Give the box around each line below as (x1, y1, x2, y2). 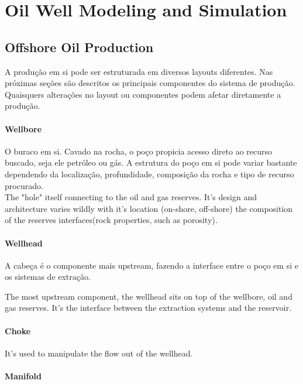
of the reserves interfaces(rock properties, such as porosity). (5, 214, 218, 226)
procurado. (5, 179, 43, 191)
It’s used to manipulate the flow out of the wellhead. (5, 347, 193, 359)
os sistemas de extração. (5, 270, 91, 283)
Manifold (5, 370, 42, 382)
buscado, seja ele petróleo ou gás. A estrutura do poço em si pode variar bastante (5, 156, 297, 169)
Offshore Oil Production (5, 37, 154, 56)
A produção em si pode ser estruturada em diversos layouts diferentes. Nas (5, 65, 273, 77)
